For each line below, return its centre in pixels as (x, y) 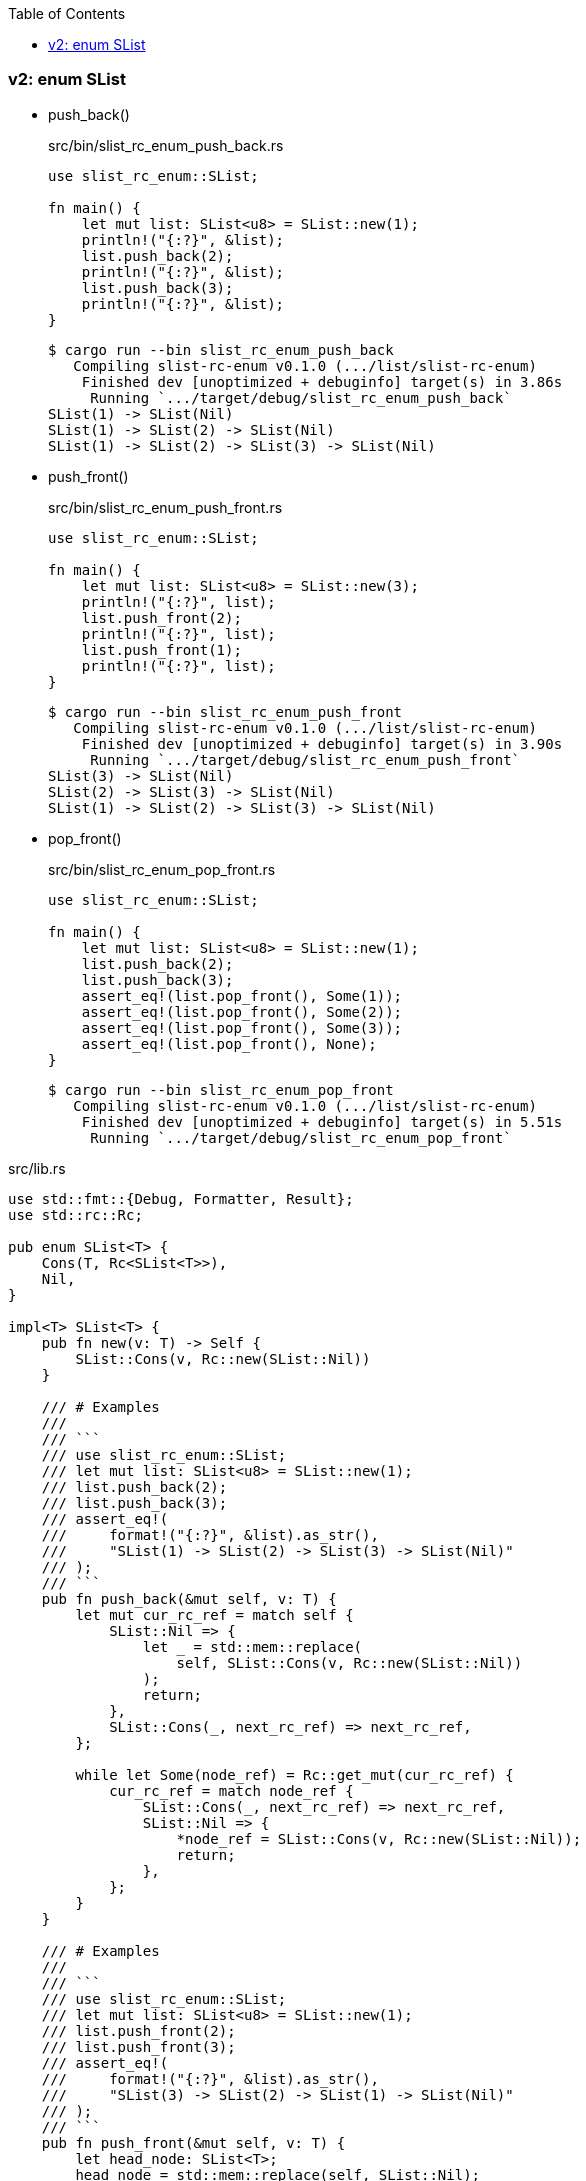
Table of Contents (67, 13)
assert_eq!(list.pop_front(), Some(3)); (242, 1027)
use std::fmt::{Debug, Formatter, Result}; (181, 1198)
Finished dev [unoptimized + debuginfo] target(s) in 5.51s (322, 1121)
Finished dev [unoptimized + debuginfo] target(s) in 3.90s (322, 743)
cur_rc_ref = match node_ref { (231, 1790)
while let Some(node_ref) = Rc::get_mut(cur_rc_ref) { (294, 1774)
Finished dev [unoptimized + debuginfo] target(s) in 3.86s (322, 381)
